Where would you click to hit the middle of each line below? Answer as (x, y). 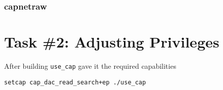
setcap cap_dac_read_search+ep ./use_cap (75, 82)
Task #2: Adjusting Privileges (112, 42)
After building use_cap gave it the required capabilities (90, 65)
